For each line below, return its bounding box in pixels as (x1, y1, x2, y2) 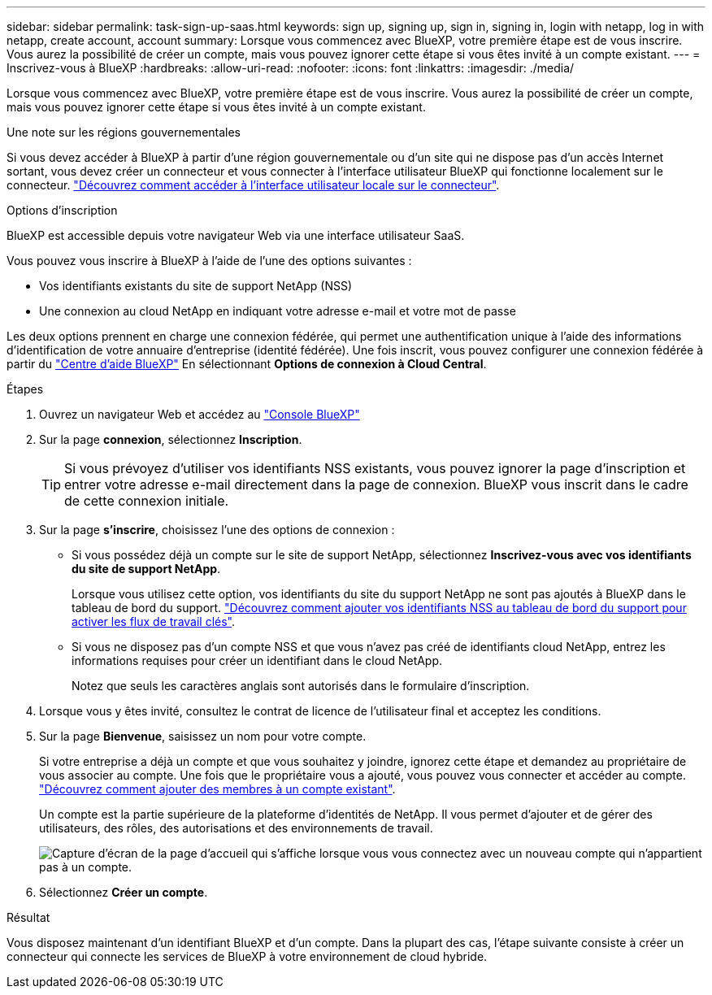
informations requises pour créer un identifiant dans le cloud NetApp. (72, 654, 443, 667)
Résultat (7, 910, 50, 924)
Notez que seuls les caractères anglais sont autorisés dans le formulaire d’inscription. (72, 679, 530, 693)
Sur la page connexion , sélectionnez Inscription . (39, 432, 302, 446)
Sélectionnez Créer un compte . (39, 885, 208, 899)
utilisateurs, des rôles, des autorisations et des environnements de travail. (39, 821, 433, 835)
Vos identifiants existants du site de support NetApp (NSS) (39, 279, 353, 293)
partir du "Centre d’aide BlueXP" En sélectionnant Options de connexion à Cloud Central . (7, 357, 487, 371)
